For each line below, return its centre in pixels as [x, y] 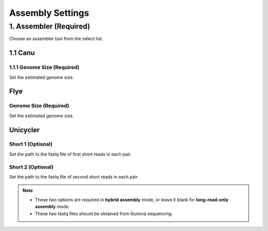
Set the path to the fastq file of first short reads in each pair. [70, 154]
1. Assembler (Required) [50, 26]
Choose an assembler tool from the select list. [56, 39]
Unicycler [24, 130]
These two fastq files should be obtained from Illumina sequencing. [104, 214]
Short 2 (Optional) [32, 167]
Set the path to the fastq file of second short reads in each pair [73, 177]
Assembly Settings [49, 13]
